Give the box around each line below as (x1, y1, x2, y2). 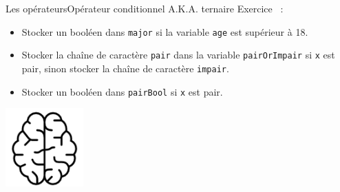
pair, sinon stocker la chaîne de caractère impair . (21, 61, 229, 75)
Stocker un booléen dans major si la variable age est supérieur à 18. (21, 24, 308, 39)
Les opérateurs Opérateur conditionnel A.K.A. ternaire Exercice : (6, 1, 284, 15)
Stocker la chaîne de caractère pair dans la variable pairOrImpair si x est (21, 47, 335, 62)
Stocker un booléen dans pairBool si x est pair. (21, 84, 223, 98)
